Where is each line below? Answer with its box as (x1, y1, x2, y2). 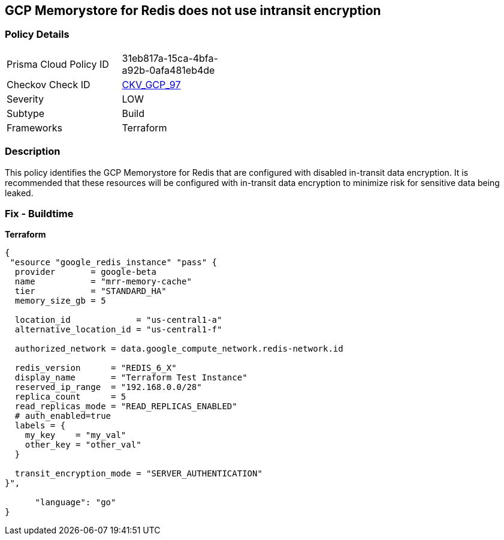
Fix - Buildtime (5, 207, 74, 220)
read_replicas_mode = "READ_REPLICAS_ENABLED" (14, 401, 237, 412)
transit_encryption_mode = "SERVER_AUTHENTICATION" (14, 469, 262, 479)
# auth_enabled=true (14, 411, 111, 421)
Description (5, 145, 61, 158)
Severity (7, 92, 44, 105)
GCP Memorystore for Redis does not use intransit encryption (5, 3, 381, 18)
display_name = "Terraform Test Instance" (14, 373, 248, 383)
